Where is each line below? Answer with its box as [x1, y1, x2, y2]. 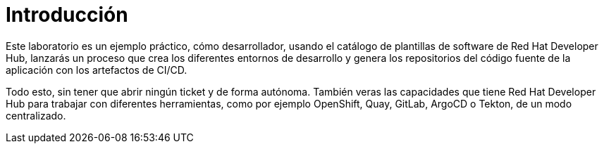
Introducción [6, 3, 128, 27]
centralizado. [6, 109, 66, 122]
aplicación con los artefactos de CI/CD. [6, 63, 187, 76]
